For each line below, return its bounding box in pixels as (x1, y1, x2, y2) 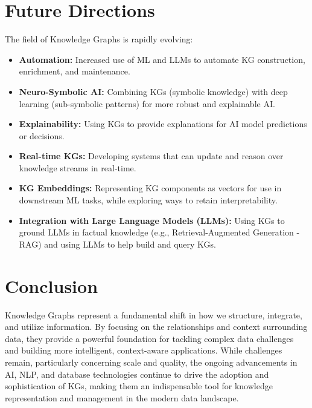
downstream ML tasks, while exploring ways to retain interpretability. (19, 194, 278, 206)
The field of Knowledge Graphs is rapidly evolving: (5, 33, 193, 45)
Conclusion (5, 273, 98, 298)
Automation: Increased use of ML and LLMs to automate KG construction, (19, 53, 305, 65)
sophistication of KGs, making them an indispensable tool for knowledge (5, 380, 273, 392)
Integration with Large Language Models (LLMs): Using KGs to (19, 214, 285, 226)
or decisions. (19, 129, 65, 142)
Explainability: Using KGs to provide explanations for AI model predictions (19, 117, 307, 130)
